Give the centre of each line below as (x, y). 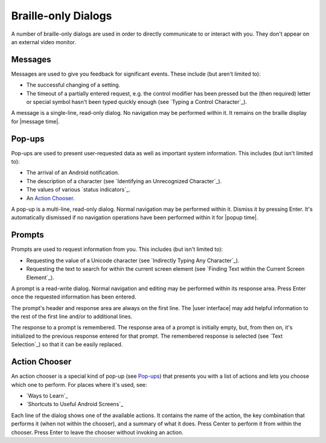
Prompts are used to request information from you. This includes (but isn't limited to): (117, 249)
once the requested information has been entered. (74, 297)
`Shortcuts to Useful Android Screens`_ (75, 404)
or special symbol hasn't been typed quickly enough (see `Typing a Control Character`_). (137, 102)
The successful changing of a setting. (73, 85)
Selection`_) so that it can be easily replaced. (67, 344)
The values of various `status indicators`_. (78, 190)
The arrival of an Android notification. (73, 173)
